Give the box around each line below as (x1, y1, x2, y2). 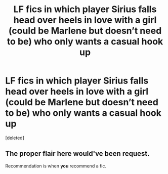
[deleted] (5, 135, 24, 141)
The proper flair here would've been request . (5, 149, 150, 158)
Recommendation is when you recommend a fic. (5, 163, 107, 169)
